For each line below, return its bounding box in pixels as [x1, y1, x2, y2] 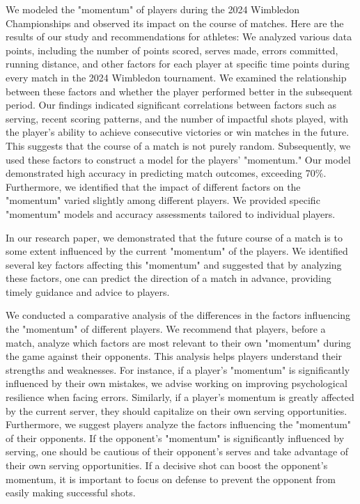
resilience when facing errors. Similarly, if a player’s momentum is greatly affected [6, 390, 354, 404]
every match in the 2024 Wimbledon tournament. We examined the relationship [6, 70, 347, 84]
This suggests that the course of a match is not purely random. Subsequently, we [6, 138, 351, 152]
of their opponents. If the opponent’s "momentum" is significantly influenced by [6, 430, 345, 445]
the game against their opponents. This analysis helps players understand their [6, 349, 343, 363]
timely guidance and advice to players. [6, 284, 170, 299]
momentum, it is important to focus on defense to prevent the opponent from [6, 471, 336, 486]
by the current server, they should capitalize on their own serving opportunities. [6, 403, 347, 418]
